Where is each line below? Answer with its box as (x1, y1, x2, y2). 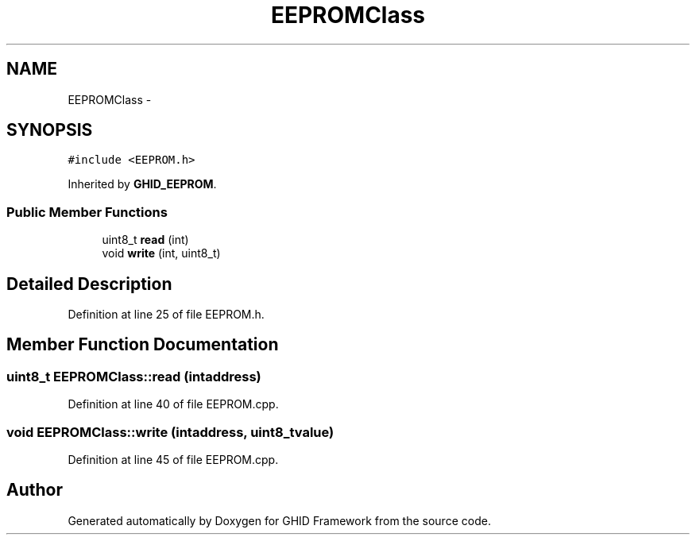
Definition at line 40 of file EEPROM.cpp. (68, 397, 279, 412)
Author (6, 480, 63, 500)
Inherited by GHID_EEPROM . (68, 177, 217, 191)
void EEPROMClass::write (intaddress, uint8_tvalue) (6, 423, 334, 440)
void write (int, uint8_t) (102, 246, 221, 261)
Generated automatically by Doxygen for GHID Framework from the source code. (68, 513, 491, 527)
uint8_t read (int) (102, 233, 189, 247)
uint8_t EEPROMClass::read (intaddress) (6, 368, 261, 384)
